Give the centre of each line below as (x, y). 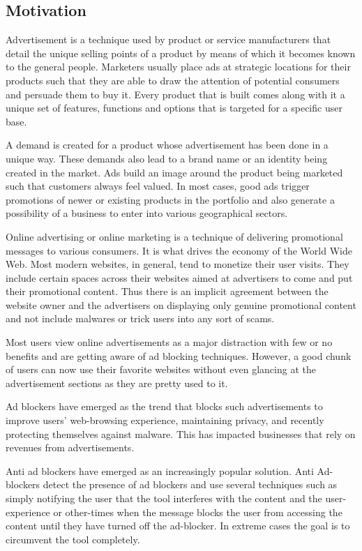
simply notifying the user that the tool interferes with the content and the (164, 498)
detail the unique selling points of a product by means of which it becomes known (181, 53)
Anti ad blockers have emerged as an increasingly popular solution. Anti (160, 470)
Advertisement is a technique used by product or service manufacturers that (168, 39)
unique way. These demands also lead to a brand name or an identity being (167, 158)
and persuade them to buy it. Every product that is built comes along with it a (175, 94)
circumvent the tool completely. (73, 539)
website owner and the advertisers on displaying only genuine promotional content (181, 304)
